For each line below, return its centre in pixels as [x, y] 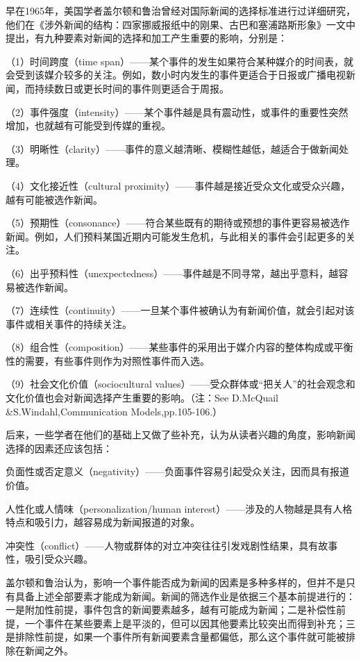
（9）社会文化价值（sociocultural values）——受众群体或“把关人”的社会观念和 [180, 384]
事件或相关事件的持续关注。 [69, 323]
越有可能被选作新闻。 [54, 199]
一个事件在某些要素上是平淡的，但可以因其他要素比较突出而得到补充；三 [190, 623]
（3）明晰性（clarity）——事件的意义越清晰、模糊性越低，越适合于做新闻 [172, 148]
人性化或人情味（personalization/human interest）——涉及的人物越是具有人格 [179, 508]
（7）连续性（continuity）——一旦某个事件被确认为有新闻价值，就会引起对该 [180, 310]
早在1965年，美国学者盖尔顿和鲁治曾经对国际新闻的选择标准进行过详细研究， [180, 10]
